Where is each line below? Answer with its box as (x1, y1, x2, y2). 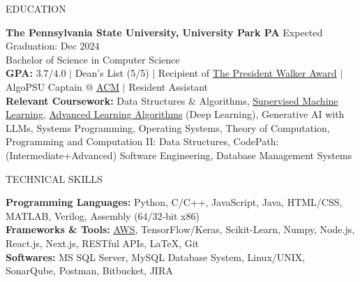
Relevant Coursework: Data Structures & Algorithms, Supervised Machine (6, 93, 338, 107)
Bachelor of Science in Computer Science (6, 52, 180, 66)
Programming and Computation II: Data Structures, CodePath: (6, 134, 279, 149)
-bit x (162, 208, 186, 223)
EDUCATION (6, 1, 66, 15)
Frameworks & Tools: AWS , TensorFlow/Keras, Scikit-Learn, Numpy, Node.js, (6, 222, 355, 237)
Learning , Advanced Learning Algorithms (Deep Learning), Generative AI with (6, 107, 345, 121)
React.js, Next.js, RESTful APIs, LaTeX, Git (6, 235, 200, 250)
